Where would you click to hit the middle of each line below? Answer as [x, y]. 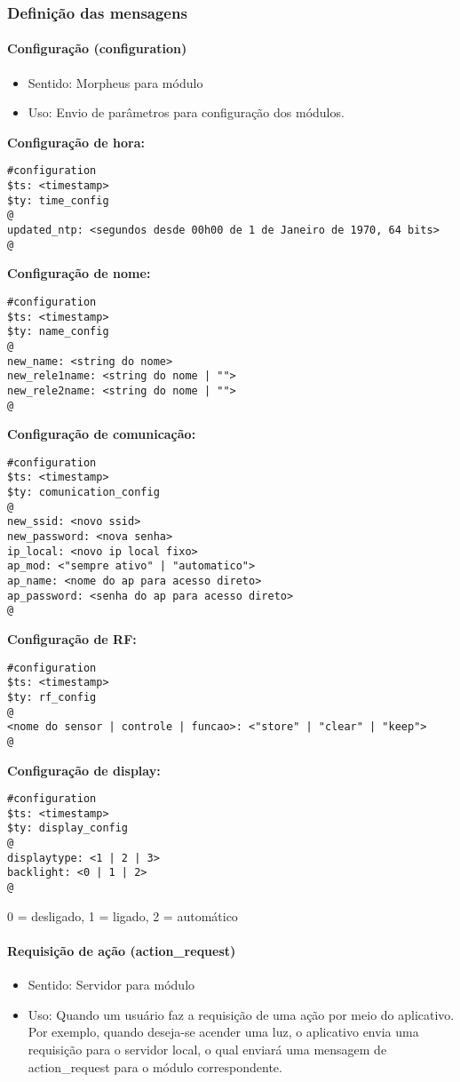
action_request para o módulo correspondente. [155, 1066]
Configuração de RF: [72, 639]
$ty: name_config [58, 332]
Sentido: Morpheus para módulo [115, 82]
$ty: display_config [68, 828]
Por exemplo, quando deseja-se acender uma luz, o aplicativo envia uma [223, 1032]
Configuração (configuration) [97, 48]
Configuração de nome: [79, 273]
